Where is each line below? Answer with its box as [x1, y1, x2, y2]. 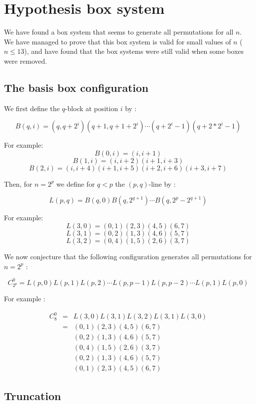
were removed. [4, 55, 47, 66]
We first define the [4, 103, 60, 113]
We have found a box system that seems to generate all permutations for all [4, 27, 234, 37]
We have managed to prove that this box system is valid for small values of [4, 36, 231, 46]
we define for [56, 178, 95, 189]
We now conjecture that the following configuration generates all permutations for [4, 251, 252, 262]
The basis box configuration [4, 80, 148, 95]
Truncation [4, 388, 61, 403]
